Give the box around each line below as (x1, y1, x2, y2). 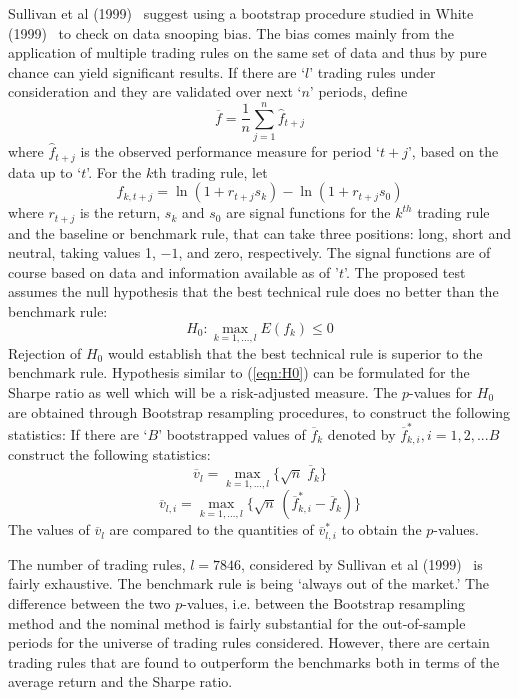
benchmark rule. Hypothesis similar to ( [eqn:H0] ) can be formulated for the (8, 362, 470, 383)
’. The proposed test (343, 261, 466, 282)
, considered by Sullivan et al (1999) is (241, 553, 483, 574)
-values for (409, 381, 473, 402)
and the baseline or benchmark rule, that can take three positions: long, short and (8, 222, 511, 243)
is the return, (79, 202, 161, 223)
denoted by (327, 423, 396, 444)
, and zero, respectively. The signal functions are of (178, 242, 491, 263)
